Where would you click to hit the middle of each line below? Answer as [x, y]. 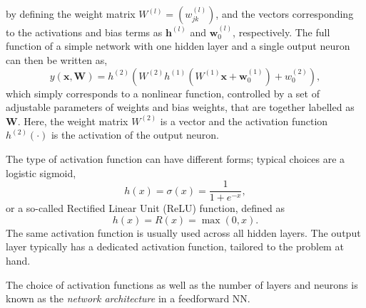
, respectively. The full [281, 32]
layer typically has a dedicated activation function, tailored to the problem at [175, 246]
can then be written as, [57, 60]
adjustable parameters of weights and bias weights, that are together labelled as [180, 107]
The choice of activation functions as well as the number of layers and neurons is [182, 284]
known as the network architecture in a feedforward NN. [128, 298]
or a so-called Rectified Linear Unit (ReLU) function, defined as [146, 208]
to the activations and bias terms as [84, 32]
